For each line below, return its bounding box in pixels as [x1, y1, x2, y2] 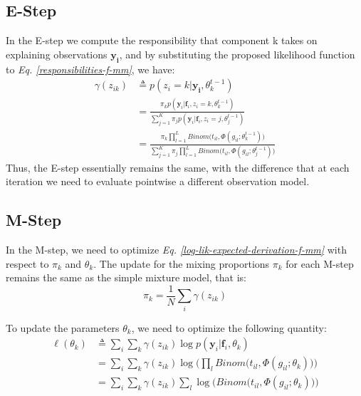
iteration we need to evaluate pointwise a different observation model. [6, 174, 310, 189]
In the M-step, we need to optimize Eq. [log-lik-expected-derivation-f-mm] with [6, 241, 347, 256]
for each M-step [286, 256, 354, 271]
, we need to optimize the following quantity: [131, 320, 327, 335]
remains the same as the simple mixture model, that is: [6, 270, 246, 285]
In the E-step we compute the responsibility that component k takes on [6, 33, 318, 48]
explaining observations [6, 46, 108, 61]
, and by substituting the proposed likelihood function [119, 46, 355, 61]
